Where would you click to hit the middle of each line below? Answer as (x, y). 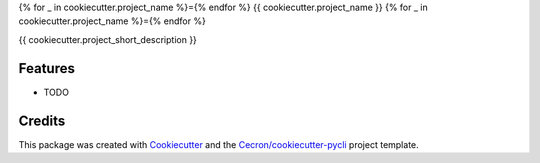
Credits (42, 120)
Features (46, 68)
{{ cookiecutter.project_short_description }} (107, 39)
